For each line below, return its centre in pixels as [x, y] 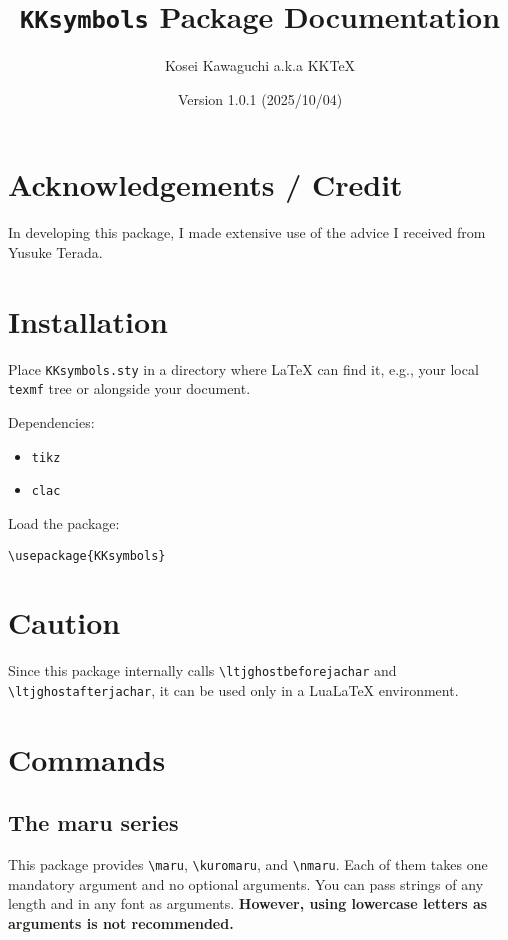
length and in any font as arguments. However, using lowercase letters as [248, 903]
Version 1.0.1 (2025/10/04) [260, 98]
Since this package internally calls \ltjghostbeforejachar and [202, 670]
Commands [87, 758]
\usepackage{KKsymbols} [87, 555]
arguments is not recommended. [121, 923]
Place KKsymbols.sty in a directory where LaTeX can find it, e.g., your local [243, 368]
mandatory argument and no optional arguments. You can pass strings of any [246, 883]
